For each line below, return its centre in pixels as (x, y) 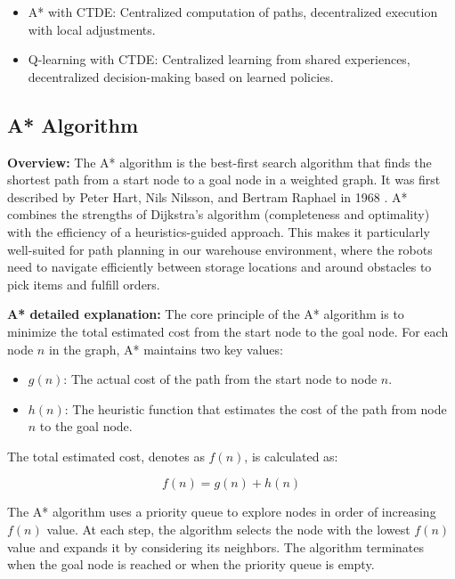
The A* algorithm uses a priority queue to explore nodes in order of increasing (222, 512)
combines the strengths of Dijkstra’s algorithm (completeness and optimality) (219, 214)
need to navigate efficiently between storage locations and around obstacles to (219, 267)
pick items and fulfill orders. (84, 284)
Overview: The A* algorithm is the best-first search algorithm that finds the (219, 162)
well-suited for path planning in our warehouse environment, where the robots (220, 249)
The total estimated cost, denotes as (106, 456)
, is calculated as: (291, 456)
